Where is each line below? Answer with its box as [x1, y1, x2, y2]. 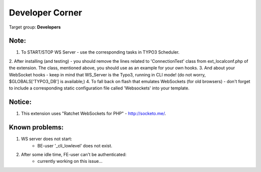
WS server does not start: [21, 136, 72, 142]
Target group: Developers [9, 24, 61, 30]
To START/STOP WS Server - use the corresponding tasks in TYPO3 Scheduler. [21, 49, 180, 55]
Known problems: [9, 123, 64, 131]
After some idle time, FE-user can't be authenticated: [21, 152, 127, 157]
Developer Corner [9, 7, 82, 18]
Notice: [9, 98, 32, 106]
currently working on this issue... [37, 158, 102, 164]
